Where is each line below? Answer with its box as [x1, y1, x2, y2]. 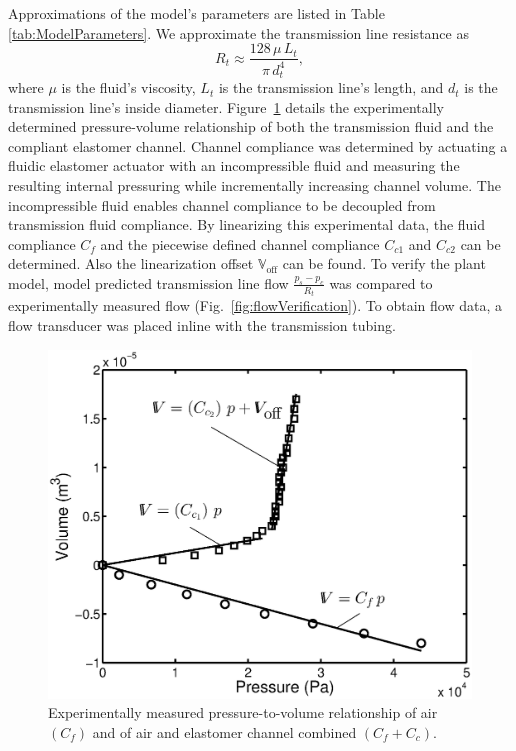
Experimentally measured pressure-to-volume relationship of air [48, 702, 438, 723]
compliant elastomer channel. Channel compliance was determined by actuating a [8, 135, 508, 156]
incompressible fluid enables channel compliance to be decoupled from [8, 194, 436, 215]
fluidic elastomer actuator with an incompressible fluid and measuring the [8, 155, 460, 176]
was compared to [329, 272, 433, 293]
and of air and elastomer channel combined [92, 721, 357, 742]
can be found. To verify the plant [282, 253, 486, 274]
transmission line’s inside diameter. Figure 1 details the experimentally [8, 96, 444, 117]
